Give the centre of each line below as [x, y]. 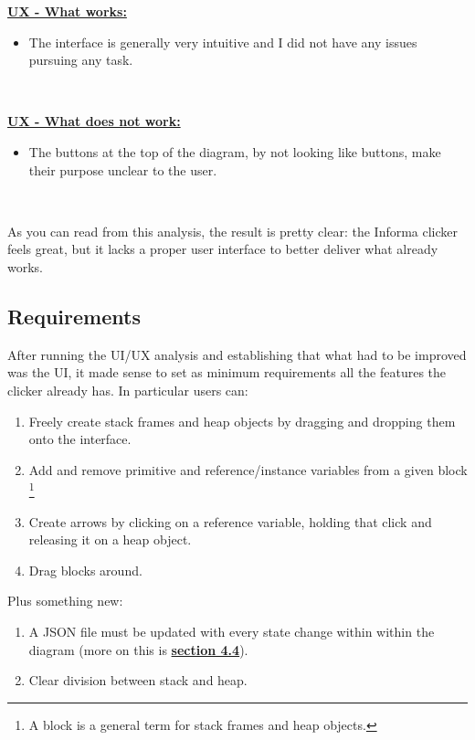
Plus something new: [65, 601]
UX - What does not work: [94, 121]
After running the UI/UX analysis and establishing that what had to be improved [237, 354]
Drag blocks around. [85, 570]
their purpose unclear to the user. [123, 169]
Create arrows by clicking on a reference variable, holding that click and [230, 521]
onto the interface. [80, 439]
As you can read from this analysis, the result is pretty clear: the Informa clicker [233, 231]
